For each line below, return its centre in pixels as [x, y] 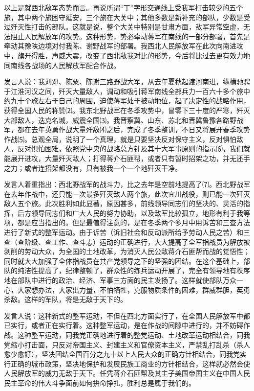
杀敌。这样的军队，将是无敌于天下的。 [65, 299]
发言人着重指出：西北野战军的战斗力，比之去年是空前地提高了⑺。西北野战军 [127, 184]
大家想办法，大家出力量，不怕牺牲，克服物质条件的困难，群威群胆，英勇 [134, 289]
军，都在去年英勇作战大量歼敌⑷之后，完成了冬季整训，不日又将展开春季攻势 [127, 129]
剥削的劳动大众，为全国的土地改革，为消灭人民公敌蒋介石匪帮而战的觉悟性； [127, 251]
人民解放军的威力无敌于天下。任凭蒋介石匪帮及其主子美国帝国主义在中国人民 [127, 373]
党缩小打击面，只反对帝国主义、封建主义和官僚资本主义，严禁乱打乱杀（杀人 [127, 344]
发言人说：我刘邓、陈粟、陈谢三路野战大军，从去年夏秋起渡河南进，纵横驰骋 [127, 81]
